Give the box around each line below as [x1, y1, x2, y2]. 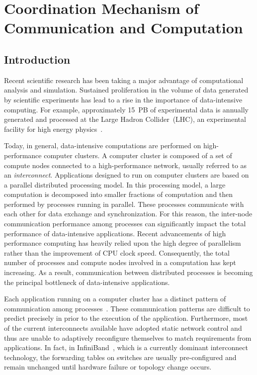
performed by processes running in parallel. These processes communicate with [4, 198, 244, 209]
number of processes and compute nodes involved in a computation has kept [4, 257, 236, 268]
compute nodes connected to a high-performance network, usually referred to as [4, 160, 247, 170]
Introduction [4, 51, 71, 67]
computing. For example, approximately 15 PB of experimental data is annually [4, 104, 249, 114]
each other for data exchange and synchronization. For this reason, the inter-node [4, 208, 253, 219]
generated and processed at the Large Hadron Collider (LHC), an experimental [4, 114, 246, 124]
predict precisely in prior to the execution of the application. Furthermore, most [4, 313, 248, 323]
